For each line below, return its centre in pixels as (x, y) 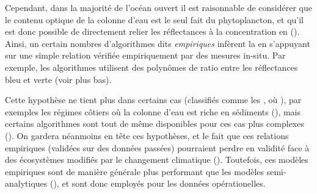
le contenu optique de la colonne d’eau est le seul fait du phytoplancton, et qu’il (155, 19)
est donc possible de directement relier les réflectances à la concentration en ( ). (152, 31)
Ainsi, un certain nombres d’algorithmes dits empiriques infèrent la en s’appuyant (158, 43)
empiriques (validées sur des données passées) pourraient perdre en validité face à (157, 147)
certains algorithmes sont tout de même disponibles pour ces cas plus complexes (155, 124)
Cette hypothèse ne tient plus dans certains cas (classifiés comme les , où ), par (153, 100)
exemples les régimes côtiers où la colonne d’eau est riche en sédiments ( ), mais (153, 111)
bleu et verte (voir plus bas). (58, 79)
